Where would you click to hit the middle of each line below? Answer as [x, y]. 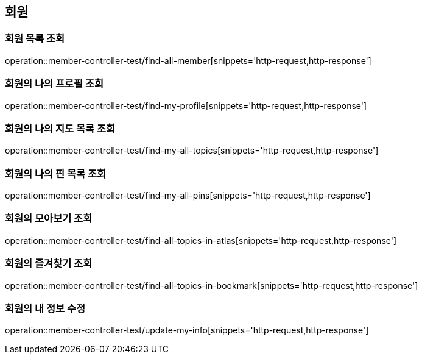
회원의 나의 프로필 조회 [55, 84]
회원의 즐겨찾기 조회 [49, 264]
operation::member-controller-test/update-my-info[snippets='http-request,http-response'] [187, 330]
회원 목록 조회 [35, 39]
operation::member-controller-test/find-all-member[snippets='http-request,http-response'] [188, 60]
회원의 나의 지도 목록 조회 [60, 128]
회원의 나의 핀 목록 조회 [56, 173]
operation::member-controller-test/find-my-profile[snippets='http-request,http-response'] [186, 105]
